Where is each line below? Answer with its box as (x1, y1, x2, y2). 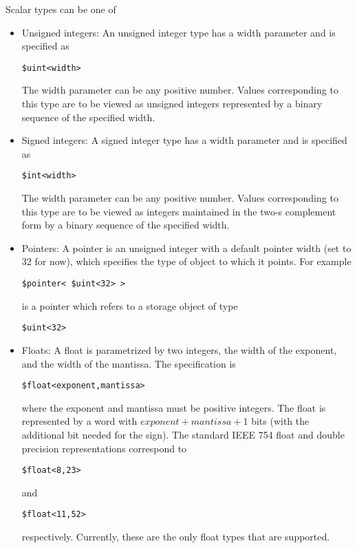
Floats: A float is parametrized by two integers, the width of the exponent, (21, 342, 337, 357)
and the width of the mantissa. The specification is (21, 356, 236, 370)
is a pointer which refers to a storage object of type (21, 298, 238, 313)
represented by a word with (21, 414, 138, 428)
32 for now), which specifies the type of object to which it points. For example (21, 254, 351, 268)
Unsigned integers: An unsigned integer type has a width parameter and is (21, 25, 336, 39)
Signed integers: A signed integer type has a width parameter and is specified (21, 133, 347, 147)
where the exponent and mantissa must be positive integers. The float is (21, 400, 326, 414)
